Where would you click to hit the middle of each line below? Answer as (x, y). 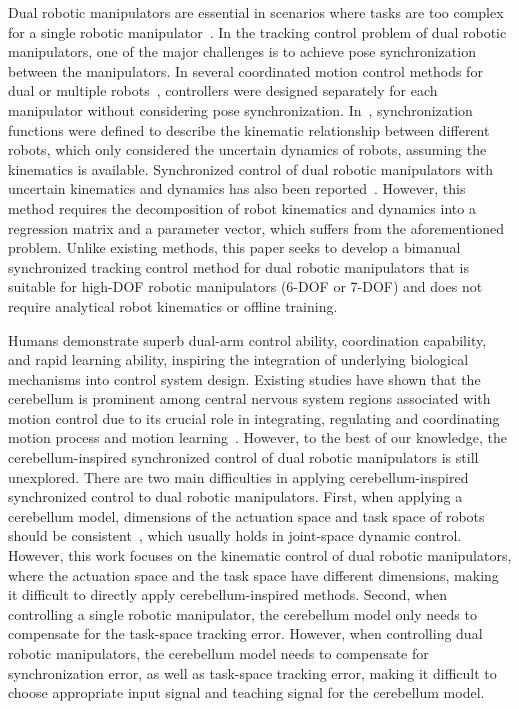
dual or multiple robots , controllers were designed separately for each (223, 90)
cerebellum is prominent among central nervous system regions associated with (249, 398)
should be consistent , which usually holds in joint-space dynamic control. (235, 535)
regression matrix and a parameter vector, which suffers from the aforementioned (256, 227)
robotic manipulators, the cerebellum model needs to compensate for (218, 653)
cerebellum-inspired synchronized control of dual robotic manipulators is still (243, 457)
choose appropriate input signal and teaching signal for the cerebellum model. (246, 692)
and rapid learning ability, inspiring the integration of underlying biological (238, 359)
